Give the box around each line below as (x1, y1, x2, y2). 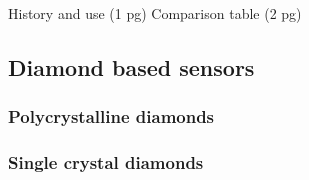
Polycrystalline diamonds (8, 104, 215, 129)
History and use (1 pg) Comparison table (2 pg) (8, 3, 302, 23)
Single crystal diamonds (8, 150, 204, 175)
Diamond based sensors (8, 51, 255, 82)
